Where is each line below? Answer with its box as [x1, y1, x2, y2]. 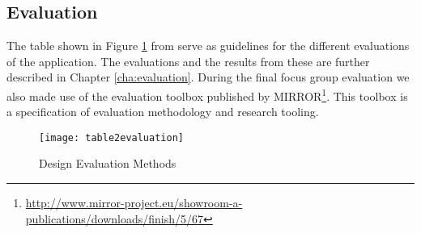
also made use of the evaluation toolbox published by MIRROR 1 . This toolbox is [6, 85, 408, 104]
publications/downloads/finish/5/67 [25, 210, 204, 227]
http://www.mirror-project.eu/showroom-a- [25, 194, 243, 211]
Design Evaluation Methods [39, 155, 176, 172]
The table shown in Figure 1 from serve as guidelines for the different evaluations [6, 37, 410, 54]
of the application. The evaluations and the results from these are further [6, 52, 370, 69]
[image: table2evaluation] [39, 131, 184, 144]
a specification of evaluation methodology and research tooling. [6, 103, 319, 120]
